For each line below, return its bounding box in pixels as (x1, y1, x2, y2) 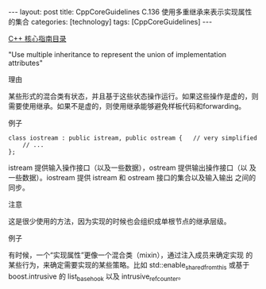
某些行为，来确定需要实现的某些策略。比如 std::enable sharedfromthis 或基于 (8, 260, 250, 272)
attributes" (8, 58, 44, 67)
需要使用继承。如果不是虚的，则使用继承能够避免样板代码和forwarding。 (8, 102, 246, 110)
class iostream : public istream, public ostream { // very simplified (8, 134, 258, 142)
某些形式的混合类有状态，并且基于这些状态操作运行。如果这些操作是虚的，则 (8, 91, 259, 101)
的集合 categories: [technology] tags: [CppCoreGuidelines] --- (8, 17, 213, 26)
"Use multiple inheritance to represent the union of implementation (8, 50, 227, 59)
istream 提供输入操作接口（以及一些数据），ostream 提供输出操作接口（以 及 (8, 163, 256, 172)
